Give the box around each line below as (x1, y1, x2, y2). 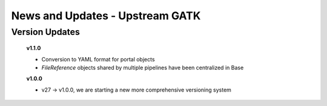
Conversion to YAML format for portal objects (41, 55, 155, 63)
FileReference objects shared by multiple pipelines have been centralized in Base (41, 64, 244, 71)
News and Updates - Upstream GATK (11, 9, 201, 22)
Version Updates (11, 26, 80, 37)
